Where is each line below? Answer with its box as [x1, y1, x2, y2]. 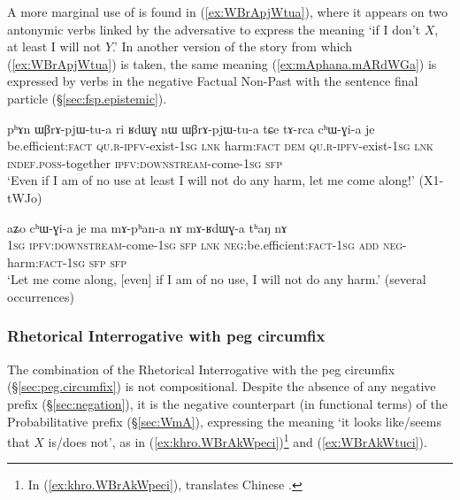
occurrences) [7, 287, 74, 305]
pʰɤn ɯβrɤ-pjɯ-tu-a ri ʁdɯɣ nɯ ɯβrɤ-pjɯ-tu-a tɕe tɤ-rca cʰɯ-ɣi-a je [7, 119, 375, 137]
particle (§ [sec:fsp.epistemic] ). [7, 88, 167, 107]
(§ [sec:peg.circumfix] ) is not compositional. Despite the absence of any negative [7, 377, 436, 396]
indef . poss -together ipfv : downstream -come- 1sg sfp [7, 153, 282, 172]
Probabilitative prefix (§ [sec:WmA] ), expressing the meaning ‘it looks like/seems [7, 412, 441, 430]
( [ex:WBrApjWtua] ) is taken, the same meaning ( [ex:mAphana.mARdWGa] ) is [7, 54, 437, 73]
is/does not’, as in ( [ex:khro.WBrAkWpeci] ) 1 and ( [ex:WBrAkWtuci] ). [48, 430, 427, 450]
